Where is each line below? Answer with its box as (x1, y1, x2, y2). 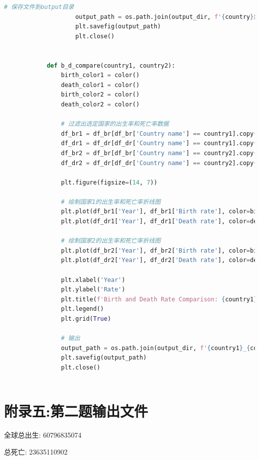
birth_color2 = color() (61, 91, 140, 98)
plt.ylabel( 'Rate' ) (61, 286, 126, 293)
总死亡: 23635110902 (4, 446, 68, 457)
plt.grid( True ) (61, 315, 111, 322)
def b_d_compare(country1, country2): (46, 62, 175, 69)
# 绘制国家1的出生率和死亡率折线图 (61, 198, 161, 205)
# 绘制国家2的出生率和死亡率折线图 (61, 237, 161, 245)
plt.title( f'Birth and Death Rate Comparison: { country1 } (61, 295, 258, 303)
